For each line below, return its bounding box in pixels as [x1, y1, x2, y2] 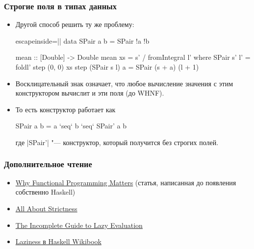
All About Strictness [15, 203, 77, 213]
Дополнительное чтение [4, 158, 92, 170]
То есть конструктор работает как [15, 104, 116, 114]
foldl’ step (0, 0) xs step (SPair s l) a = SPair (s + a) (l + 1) [15, 62, 199, 72]
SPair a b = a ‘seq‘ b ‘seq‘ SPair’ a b [15, 121, 127, 131]
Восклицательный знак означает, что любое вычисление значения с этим [15, 78, 233, 88]
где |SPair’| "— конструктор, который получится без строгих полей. [15, 137, 219, 147]
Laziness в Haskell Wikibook [15, 236, 102, 247]
